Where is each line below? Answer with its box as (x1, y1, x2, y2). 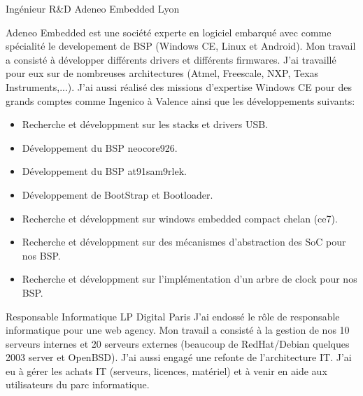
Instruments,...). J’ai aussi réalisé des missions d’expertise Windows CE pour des (6, 79, 352, 94)
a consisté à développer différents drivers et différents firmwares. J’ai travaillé (6, 52, 336, 66)
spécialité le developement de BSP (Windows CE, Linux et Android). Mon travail (6, 38, 356, 53)
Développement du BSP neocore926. (22, 140, 178, 155)
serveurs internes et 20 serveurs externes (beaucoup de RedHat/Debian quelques (6, 336, 350, 351)
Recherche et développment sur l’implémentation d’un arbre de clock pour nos (22, 271, 357, 286)
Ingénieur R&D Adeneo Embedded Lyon (6, 1, 180, 15)
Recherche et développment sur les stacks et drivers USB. (22, 117, 269, 132)
